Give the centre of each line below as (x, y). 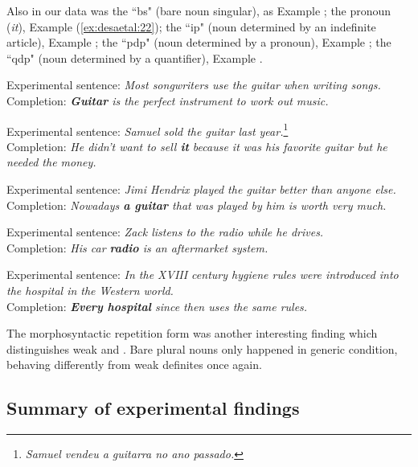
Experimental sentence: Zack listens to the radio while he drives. (165, 232)
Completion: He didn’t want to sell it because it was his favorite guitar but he (197, 146)
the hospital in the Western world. (90, 290)
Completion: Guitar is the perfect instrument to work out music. (168, 100)
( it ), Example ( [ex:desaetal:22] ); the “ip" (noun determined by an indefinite (191, 26)
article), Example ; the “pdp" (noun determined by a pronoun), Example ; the (199, 42)
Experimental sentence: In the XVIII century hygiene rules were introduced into (203, 274)
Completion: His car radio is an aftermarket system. (137, 247)
